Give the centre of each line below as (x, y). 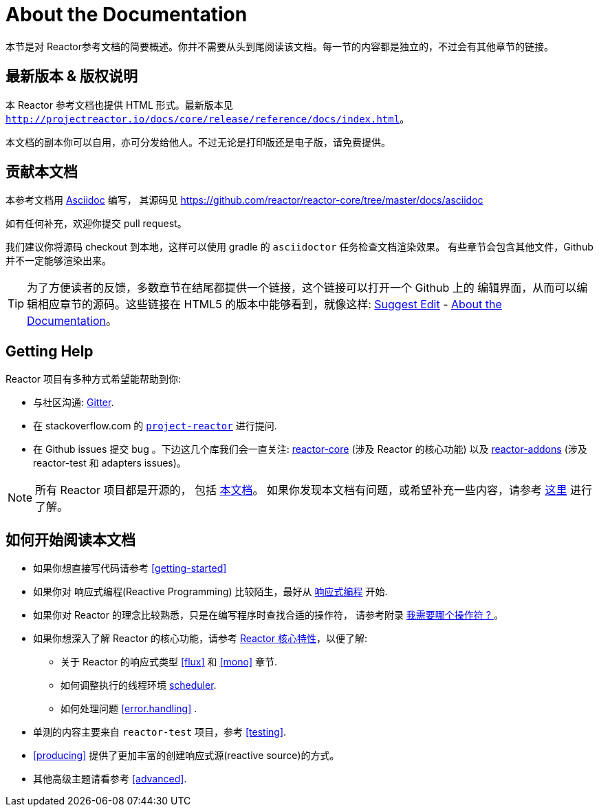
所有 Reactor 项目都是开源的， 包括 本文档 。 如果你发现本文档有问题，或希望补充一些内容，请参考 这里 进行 (314, 490)
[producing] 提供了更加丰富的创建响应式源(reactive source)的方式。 (186, 756)
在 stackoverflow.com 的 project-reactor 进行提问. (155, 426)
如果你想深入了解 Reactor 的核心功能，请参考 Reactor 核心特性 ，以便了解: (200, 639)
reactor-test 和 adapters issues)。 (110, 463)
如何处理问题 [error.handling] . (129, 709)
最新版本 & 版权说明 (72, 76)
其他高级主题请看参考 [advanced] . (110, 779)
